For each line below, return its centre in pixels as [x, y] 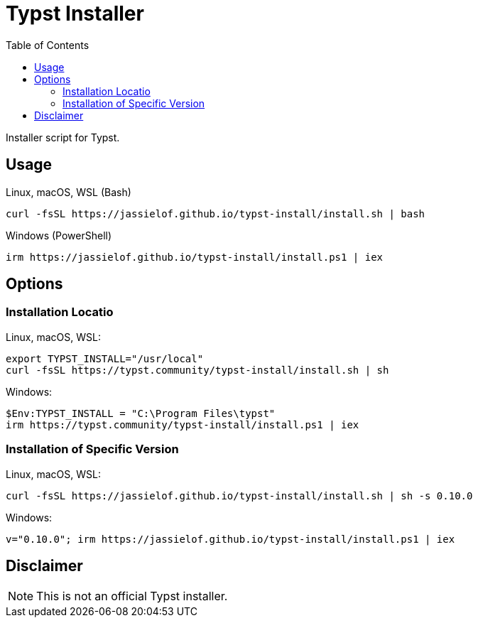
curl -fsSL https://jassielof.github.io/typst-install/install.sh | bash [216, 213]
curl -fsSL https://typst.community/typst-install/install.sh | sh [197, 370]
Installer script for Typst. [63, 137]
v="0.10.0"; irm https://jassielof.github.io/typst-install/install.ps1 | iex [230, 539]
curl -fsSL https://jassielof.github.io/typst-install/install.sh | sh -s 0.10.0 [239, 495]
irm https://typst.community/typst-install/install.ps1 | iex [183, 424]
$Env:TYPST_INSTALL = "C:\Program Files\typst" [141, 413]
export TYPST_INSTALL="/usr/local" [105, 358]
